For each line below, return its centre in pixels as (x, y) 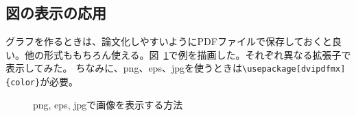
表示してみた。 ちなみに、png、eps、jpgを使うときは (124, 68)
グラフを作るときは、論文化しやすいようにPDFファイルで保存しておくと (169, 41)
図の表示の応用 (56, 13)
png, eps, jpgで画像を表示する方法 (108, 104)
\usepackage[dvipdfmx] (294, 69)
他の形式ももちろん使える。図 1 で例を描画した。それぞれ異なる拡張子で (188, 54)
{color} (23, 83)
